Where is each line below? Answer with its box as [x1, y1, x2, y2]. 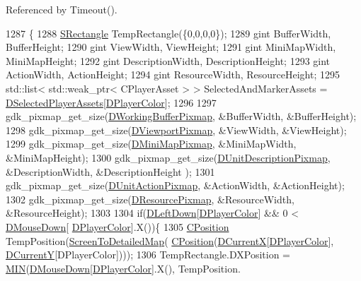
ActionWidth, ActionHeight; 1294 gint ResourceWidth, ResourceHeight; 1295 [6, 67, 340, 82]
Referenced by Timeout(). [6, 2, 118, 16]
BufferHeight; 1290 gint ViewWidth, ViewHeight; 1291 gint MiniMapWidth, [6, 40, 336, 54]
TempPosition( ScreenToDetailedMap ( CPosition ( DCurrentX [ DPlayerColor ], [6, 233, 334, 248]
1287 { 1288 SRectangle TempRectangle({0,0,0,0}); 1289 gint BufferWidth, [6, 25, 331, 40]
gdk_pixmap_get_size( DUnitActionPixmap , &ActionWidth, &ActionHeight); [6, 178, 345, 193]
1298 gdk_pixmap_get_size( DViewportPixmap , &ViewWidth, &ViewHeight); [6, 122, 347, 137]
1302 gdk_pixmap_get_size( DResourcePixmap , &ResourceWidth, [6, 191, 294, 206]
